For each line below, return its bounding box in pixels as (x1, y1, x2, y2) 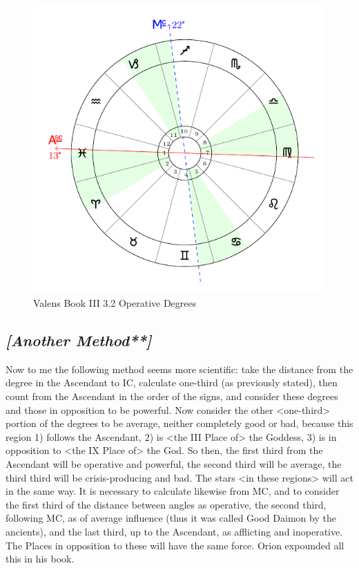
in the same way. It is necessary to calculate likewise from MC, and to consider (6, 484, 340, 498)
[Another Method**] (6, 330, 152, 350)
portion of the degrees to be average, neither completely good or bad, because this (6, 416, 353, 430)
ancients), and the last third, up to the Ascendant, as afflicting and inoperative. (6, 524, 343, 538)
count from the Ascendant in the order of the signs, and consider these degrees (6, 389, 338, 403)
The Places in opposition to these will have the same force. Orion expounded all (6, 538, 345, 552)
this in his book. (6, 551, 75, 566)
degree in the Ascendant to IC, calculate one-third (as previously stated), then (6, 375, 338, 390)
